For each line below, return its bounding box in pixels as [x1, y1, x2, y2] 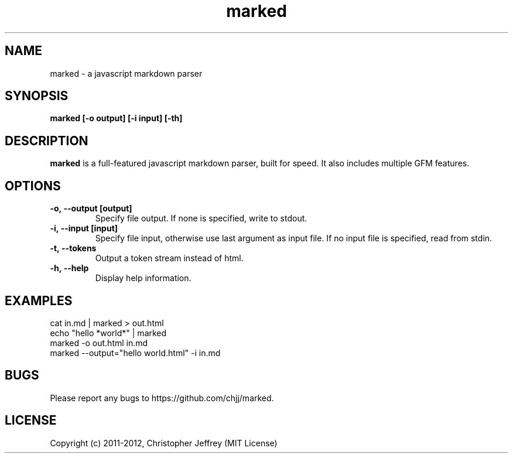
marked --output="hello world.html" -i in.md [50, 347, 221, 358]
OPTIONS [5, 178, 61, 193]
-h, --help [50, 263, 89, 274]
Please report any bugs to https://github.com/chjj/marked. [50, 392, 274, 403]
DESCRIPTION [5, 133, 88, 148]
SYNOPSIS [5, 88, 69, 104]
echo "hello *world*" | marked [50, 327, 167, 338]
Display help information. [95, 273, 191, 283]
